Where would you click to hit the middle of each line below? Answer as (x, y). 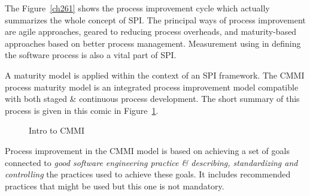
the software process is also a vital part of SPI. (91, 55)
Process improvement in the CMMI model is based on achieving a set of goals (147, 150)
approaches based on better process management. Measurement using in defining (153, 43)
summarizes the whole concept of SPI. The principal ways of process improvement (155, 19)
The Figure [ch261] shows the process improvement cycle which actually (137, 8)
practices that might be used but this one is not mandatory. (115, 186)
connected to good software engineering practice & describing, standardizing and (151, 162)
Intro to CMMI (57, 130)
